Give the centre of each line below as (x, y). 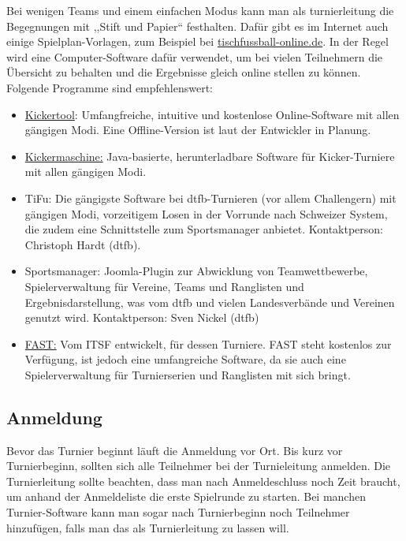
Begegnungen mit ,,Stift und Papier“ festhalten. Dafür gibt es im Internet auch (197, 26)
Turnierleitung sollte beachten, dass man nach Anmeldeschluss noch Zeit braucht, (203, 481)
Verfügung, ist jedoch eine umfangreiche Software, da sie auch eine (185, 359)
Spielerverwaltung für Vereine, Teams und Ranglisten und (164, 286)
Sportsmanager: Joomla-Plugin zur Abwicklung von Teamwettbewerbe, (196, 271)
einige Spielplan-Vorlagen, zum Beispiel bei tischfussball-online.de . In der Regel (197, 41)
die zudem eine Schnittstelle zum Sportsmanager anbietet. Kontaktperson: (204, 229)
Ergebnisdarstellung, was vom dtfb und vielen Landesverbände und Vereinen (210, 302)
